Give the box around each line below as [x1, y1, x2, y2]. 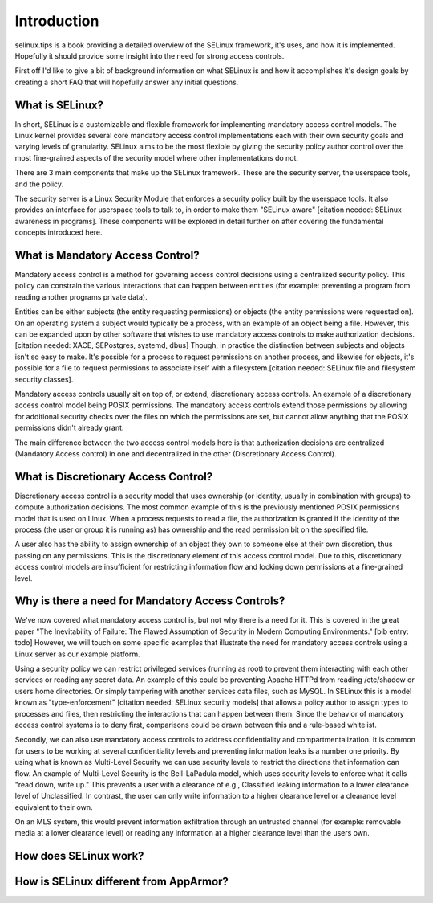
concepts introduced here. [14, 227, 103, 237]
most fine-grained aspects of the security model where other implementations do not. [14, 153, 299, 162]
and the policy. [14, 179, 64, 189]
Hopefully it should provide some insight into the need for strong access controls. [14, 51, 285, 60]
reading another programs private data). [14, 292, 148, 301]
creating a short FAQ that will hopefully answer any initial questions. [14, 77, 239, 87]
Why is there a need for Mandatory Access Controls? [14, 595, 285, 608]
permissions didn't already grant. [14, 423, 124, 433]
